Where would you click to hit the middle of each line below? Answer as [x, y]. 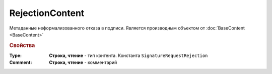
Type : [16, 55]
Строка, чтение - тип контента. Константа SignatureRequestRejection [128, 55]
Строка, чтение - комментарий [83, 62]
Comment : [21, 62]
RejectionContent [47, 13]
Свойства [22, 45]
